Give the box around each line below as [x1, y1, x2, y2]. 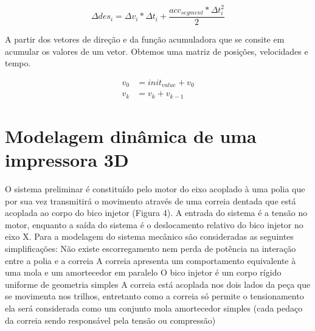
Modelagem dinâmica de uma [5, 123, 257, 148]
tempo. [5, 57, 31, 69]
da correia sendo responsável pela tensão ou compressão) [5, 313, 216, 326]
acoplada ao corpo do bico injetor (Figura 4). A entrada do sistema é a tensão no [5, 206, 308, 219]
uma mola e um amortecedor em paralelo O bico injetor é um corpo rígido [5, 266, 282, 279]
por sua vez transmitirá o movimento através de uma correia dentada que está [5, 194, 296, 207]
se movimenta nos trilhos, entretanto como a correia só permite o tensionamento [5, 290, 304, 302]
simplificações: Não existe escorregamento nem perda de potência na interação [5, 242, 296, 255]
